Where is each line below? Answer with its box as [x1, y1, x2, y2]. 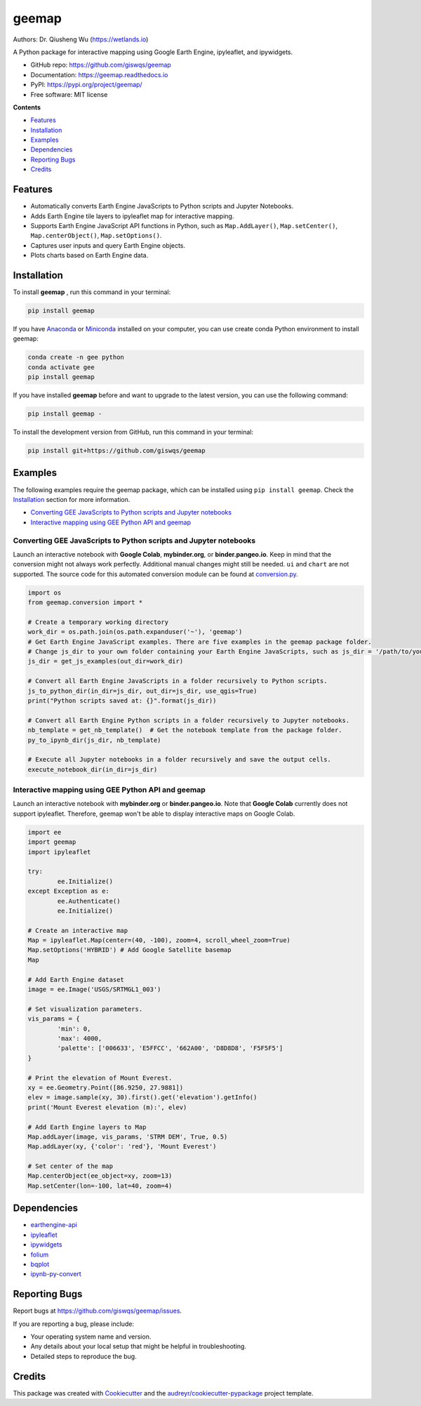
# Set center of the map [27, 1162, 114, 1170]
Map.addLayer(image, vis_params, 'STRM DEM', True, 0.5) [27, 1132, 228, 1141]
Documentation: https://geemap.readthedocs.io [30, 70, 168, 79]
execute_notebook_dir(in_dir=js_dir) [27, 765, 158, 774]
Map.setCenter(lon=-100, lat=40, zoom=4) [27, 1181, 173, 1190]
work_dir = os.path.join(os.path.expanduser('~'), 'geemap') [27, 628, 243, 636]
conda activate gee [27, 363, 95, 371]
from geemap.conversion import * [27, 599, 143, 606]
